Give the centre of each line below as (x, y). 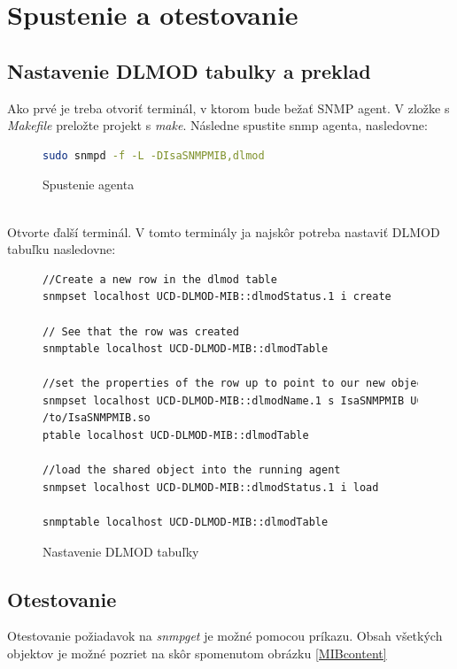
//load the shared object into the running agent (192, 470)
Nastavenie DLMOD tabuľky (121, 551)
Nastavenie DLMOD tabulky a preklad (189, 70)
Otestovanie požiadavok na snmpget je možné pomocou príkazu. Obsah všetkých (225, 636)
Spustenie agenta (89, 185)
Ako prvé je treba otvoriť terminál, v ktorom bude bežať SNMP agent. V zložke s (228, 108)
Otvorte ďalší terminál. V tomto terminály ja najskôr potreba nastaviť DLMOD (224, 231)
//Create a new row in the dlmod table (160, 279)
